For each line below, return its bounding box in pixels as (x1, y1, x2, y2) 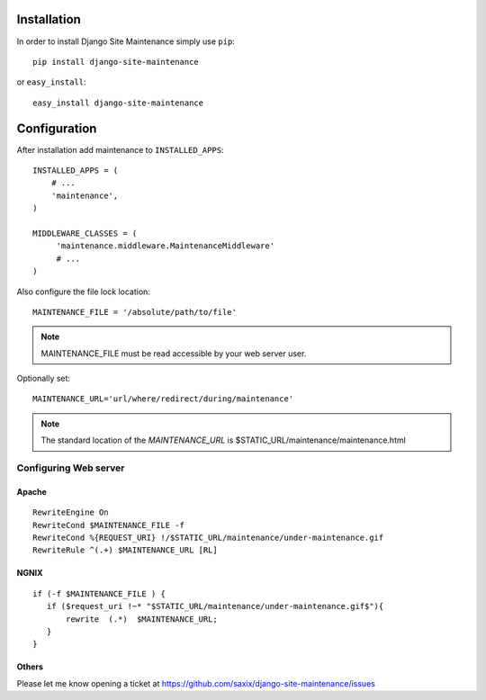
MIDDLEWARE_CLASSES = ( (32, 228, 138, 238)
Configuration (16, 121, 97, 136)
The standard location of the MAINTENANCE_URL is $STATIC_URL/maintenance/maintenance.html (40, 435, 407, 445)
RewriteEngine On (32, 507, 109, 517)
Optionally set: (16, 373, 71, 384)
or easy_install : (16, 76, 86, 87)
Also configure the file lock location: (16, 286, 150, 297)
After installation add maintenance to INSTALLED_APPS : (16, 144, 224, 155)
